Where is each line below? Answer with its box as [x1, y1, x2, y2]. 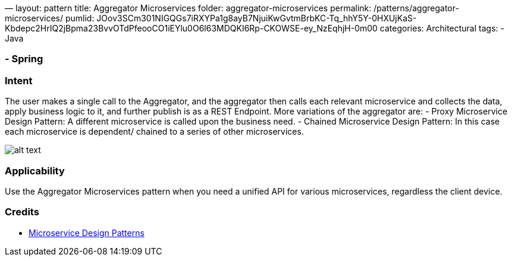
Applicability [5, 164, 65, 177]
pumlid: [65, 13, 95, 23]
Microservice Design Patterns [29, 227, 145, 238]
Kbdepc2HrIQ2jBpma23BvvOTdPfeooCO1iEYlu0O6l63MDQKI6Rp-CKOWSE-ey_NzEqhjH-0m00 [5, 23, 378, 33]
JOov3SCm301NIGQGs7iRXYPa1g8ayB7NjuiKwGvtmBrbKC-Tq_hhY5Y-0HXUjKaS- [96, 13, 417, 23]
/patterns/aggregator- [373, 3, 459, 13]
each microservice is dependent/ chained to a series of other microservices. [5, 126, 304, 137]
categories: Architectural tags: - [379, 23, 504, 33]
